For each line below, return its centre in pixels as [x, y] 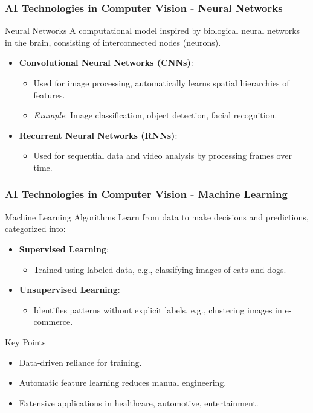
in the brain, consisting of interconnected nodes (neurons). [113, 42]
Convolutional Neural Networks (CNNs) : [106, 62]
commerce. [53, 322]
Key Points [25, 341]
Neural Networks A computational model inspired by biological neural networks [153, 30]
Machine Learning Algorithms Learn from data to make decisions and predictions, [157, 216]
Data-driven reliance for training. [80, 362]
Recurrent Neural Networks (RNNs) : [98, 135]
